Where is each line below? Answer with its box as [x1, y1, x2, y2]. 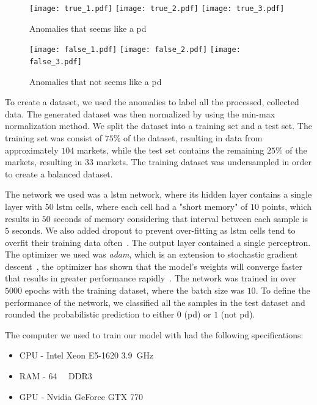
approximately [5, 143, 59, 156]
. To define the [255, 284, 310, 297]
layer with [5, 199, 43, 212]
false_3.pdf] [29, 57, 82, 66]
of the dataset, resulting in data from [123, 131, 263, 144]
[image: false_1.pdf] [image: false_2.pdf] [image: [29, 45, 241, 54]
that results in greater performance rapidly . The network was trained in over [5, 272, 296, 284]
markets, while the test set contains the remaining [76, 143, 264, 156]
